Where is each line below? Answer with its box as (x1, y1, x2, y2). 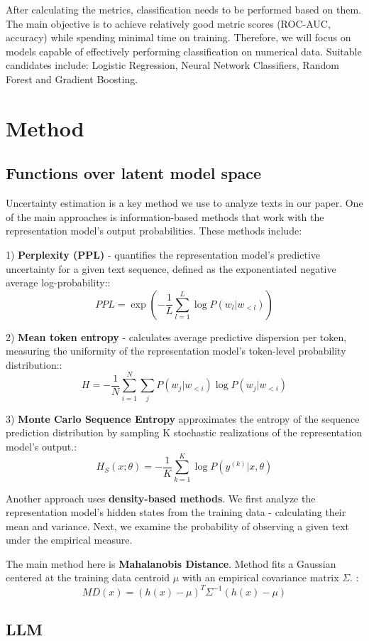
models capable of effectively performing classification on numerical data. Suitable (6, 43, 362, 58)
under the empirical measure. (6, 532, 133, 547)
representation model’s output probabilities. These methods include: (6, 223, 302, 238)
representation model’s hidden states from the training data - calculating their (6, 505, 346, 519)
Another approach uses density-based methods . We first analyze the (6, 490, 316, 505)
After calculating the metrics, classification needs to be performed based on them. (6, 2, 362, 16)
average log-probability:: (6, 275, 111, 290)
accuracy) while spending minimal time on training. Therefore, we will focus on (6, 30, 351, 45)
